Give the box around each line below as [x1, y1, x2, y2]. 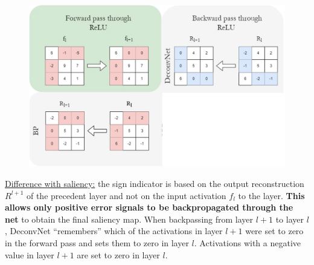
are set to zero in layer [77, 248, 160, 261]
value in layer [5, 248, 54, 261]
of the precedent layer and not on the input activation [26, 189, 226, 201]
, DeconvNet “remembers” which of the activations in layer [5, 224, 223, 237]
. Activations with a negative [194, 237, 301, 249]
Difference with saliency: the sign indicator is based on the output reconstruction [5, 177, 304, 190]
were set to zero [245, 224, 304, 237]
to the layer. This [238, 189, 305, 201]
